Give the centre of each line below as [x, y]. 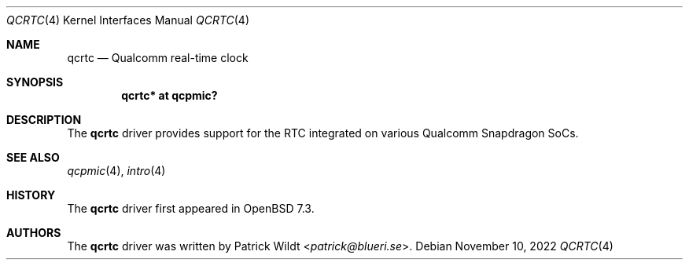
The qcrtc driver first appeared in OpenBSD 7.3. [191, 208]
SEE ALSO [33, 157]
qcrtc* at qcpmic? [169, 95]
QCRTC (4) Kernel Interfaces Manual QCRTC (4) [128, 20]
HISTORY [31, 195]
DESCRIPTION [44, 120]
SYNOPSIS [35, 82]
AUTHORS [34, 233]
